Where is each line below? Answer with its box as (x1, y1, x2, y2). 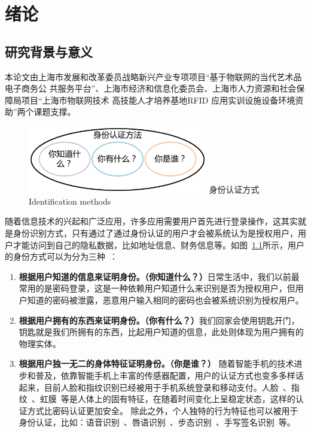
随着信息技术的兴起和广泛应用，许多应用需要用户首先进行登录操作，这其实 (5, 215, 298, 227)
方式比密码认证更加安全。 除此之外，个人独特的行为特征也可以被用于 (27, 404, 298, 416)
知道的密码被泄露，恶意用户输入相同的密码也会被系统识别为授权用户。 (27, 294, 304, 306)
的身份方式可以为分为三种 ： (5, 250, 118, 263)
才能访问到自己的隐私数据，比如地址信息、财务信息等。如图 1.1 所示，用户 (13, 238, 304, 251)
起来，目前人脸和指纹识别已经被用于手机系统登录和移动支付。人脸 (19, 381, 279, 393)
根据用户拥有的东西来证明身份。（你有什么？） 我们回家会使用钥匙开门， (19, 314, 300, 326)
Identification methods (29, 194, 111, 207)
